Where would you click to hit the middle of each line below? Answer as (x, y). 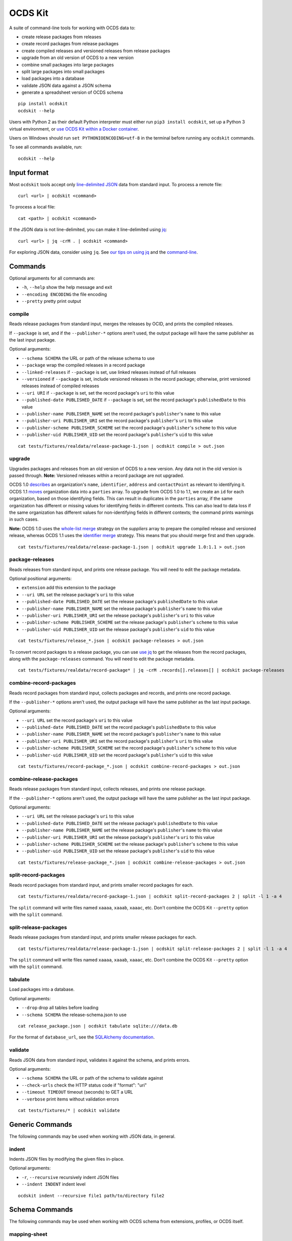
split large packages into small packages (63, 71)
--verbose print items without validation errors (70, 1099)
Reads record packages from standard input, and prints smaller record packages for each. (101, 885)
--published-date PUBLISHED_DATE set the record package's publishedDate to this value (119, 727)
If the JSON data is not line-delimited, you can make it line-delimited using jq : (88, 230)
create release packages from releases (61, 37)
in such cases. (24, 519)
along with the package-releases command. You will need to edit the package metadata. (102, 659)
